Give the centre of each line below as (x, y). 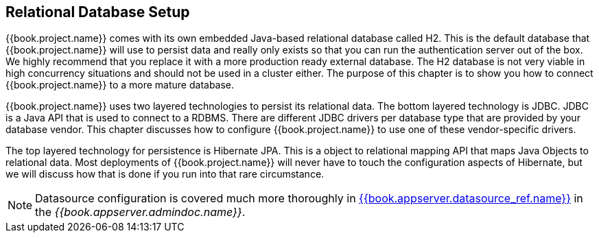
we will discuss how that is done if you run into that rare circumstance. (165, 174)
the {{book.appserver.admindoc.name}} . (140, 212)
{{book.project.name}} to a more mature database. (120, 85)
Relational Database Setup (98, 12)
